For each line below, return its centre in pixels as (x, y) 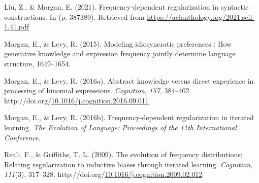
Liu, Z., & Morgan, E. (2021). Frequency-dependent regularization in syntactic (126, 7)
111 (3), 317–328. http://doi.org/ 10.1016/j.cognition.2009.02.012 (103, 174)
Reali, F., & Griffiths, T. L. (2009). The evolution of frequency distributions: (123, 154)
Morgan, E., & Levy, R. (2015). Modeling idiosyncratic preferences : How (118, 43)
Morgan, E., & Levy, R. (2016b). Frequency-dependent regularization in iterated (129, 117)
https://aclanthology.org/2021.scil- (201, 16)
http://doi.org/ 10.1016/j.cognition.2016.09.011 (76, 100)
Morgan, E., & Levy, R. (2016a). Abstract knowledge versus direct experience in (129, 80)
